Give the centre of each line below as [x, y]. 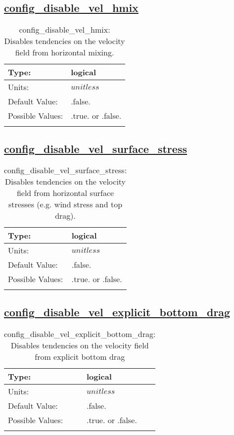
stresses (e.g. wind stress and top [66, 204]
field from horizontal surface [65, 193]
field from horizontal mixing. [65, 52]
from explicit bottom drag [80, 356]
